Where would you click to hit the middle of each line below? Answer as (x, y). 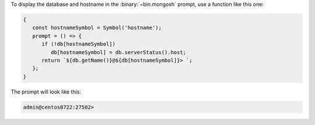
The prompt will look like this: (46, 92)
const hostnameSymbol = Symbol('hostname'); (97, 28)
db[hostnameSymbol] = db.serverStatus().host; (118, 52)
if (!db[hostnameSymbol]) (79, 44)
